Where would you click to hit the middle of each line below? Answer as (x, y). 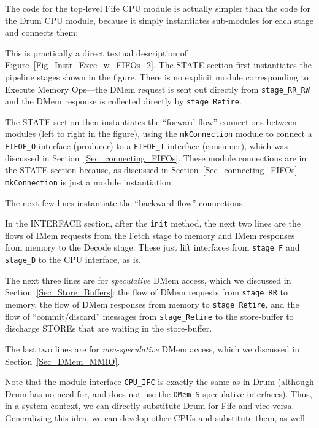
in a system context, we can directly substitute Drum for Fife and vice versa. (150, 406)
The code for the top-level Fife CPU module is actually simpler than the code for (158, 8)
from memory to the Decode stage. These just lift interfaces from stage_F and (152, 247)
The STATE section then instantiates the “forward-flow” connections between (151, 121)
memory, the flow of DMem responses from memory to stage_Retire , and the (152, 304)
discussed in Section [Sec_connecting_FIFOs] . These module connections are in (156, 158)
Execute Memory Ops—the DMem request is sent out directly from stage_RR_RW (157, 89)
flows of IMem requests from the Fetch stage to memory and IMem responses (150, 235)
